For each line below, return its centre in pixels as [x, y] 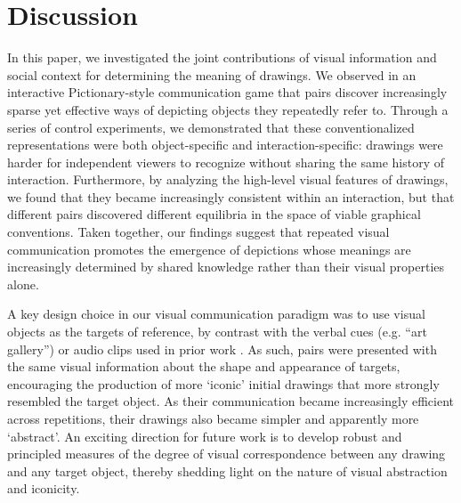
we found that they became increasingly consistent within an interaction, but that [231, 196]
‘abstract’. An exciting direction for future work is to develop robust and [205, 436]
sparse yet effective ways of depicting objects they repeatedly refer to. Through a [228, 109]
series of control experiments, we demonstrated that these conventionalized [211, 127]
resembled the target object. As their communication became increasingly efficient [230, 401]
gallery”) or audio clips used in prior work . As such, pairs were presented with [222, 349]
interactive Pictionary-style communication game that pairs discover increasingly [227, 92]
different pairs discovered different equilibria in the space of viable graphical [214, 214]
